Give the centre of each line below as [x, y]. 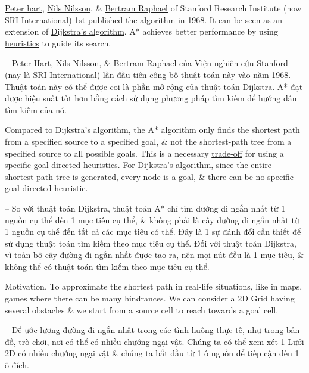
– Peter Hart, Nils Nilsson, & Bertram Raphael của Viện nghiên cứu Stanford [146, 63]
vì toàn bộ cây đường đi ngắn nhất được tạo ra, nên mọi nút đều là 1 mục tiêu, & [154, 255]
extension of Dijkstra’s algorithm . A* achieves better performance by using [141, 31]
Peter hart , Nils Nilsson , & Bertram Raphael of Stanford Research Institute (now [153, 8]
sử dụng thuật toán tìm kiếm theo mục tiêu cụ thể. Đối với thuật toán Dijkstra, [151, 243]
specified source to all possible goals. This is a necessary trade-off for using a [144, 153]
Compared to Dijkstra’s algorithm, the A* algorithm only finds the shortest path [152, 130]
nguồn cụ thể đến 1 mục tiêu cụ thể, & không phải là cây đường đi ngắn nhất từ [152, 220]
